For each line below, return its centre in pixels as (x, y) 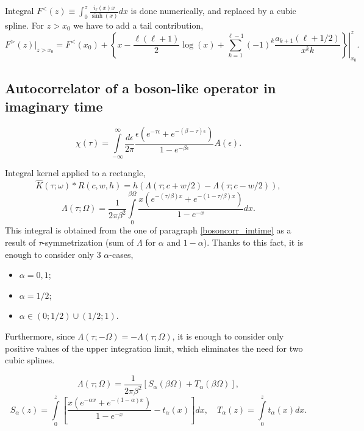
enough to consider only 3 (53, 254)
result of (20, 242)
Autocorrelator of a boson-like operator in (141, 88)
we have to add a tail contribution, (138, 25)
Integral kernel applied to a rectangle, (75, 173)
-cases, (121, 254)
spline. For (25, 25)
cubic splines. (30, 360)
